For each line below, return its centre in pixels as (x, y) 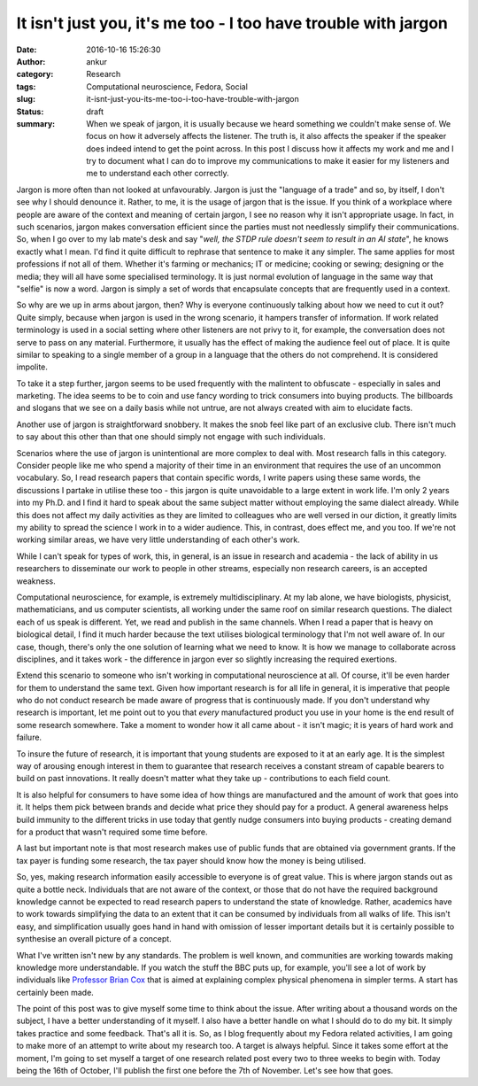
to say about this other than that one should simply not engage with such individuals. (171, 437)
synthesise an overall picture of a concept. (94, 939)
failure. (29, 737)
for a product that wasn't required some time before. (112, 832)
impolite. (32, 367)
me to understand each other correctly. (158, 174)
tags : (26, 86)
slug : (26, 99)
